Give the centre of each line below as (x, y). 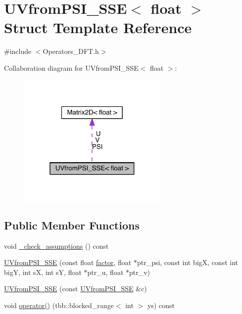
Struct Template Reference (98, 27)
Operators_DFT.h (71, 51)
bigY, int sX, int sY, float (43, 272)
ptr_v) (140, 272)
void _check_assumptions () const (56, 246)
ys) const (161, 305)
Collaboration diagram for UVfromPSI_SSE (71, 67)
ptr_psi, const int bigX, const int (188, 262)
